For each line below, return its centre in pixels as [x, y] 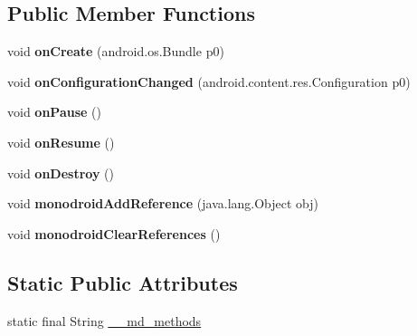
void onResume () [61, 142]
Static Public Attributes [123, 282]
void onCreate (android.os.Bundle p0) [116, 51]
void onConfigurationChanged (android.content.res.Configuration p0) [209, 81]
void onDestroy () [61, 173]
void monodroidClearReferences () [114, 233]
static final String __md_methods [104, 320]
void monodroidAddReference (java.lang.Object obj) [163, 203]
